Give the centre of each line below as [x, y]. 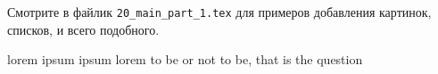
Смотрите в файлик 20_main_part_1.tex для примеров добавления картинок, [219, 12]
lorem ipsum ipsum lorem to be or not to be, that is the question [185, 59]
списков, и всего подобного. [83, 29]
